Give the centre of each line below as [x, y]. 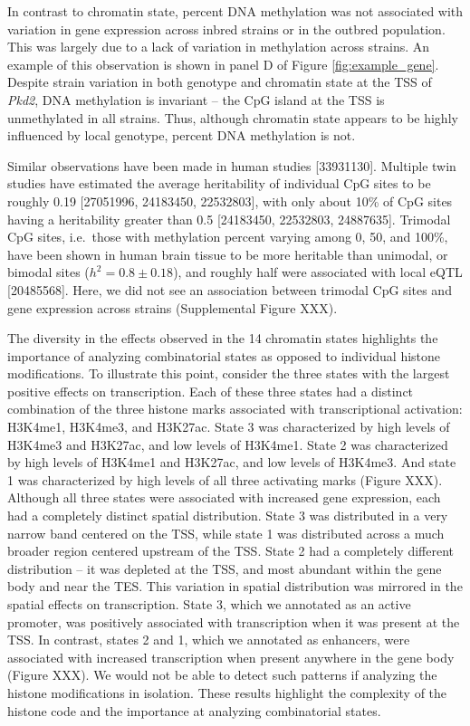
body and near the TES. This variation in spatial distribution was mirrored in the [235, 586]
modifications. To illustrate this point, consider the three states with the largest [229, 373]
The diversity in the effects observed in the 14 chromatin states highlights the [223, 338]
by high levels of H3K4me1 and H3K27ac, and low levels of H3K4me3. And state [232, 462]
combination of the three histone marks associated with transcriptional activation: [235, 409]
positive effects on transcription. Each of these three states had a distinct [211, 391]
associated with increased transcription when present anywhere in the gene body [231, 657]
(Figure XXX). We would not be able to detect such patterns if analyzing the [222, 675]
